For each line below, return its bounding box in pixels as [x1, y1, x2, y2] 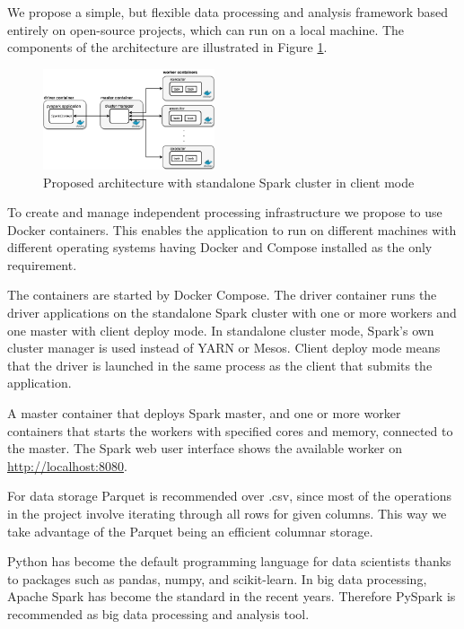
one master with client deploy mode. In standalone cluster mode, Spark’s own [7, 320, 434, 339]
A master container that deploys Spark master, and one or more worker [7, 404, 401, 423]
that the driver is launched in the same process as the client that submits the [7, 355, 433, 374]
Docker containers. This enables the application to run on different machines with [7, 220, 457, 239]
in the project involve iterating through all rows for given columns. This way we [7, 504, 447, 522]
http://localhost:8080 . [7, 456, 127, 475]
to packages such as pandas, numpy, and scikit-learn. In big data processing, [7, 569, 427, 588]
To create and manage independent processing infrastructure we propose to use [7, 203, 442, 222]
